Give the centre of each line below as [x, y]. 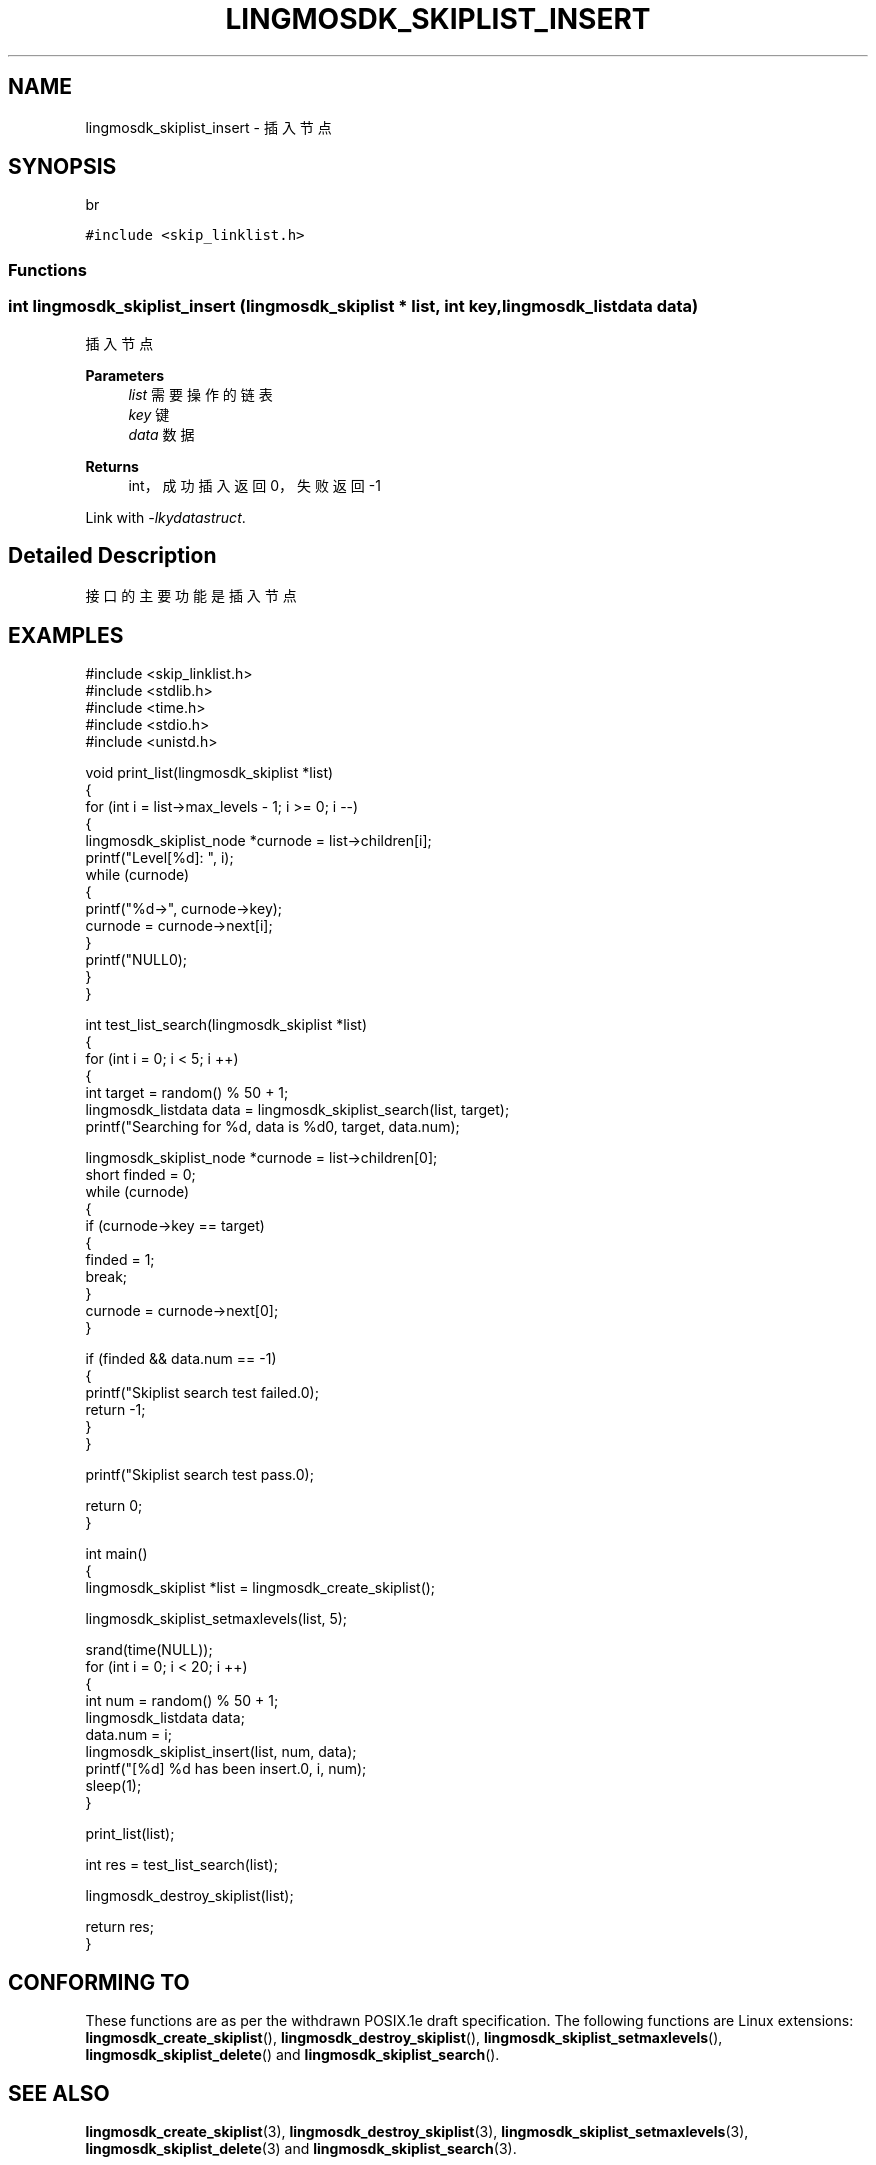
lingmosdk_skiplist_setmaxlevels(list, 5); [216, 1619]
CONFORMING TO [99, 1982]
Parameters [125, 375]
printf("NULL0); [136, 960]
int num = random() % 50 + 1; [182, 1701]
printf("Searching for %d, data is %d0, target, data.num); [272, 1127]
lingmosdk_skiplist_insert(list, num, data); [221, 1752]
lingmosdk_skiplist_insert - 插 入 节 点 [208, 127]
